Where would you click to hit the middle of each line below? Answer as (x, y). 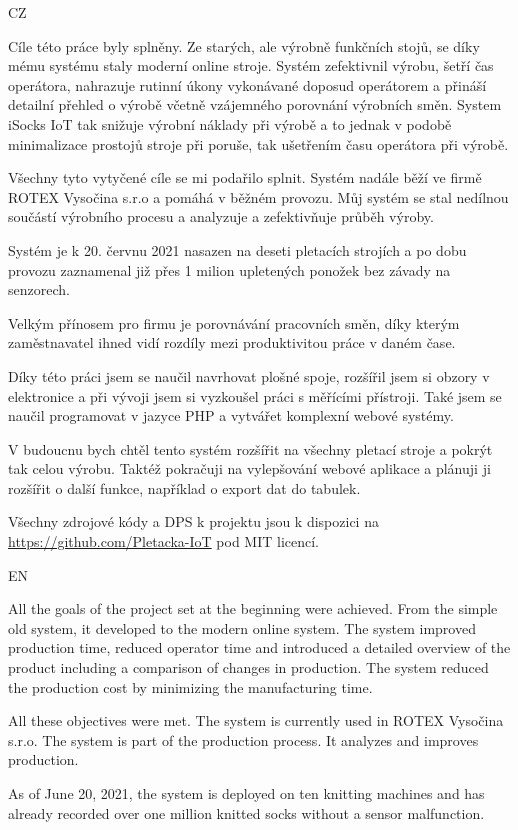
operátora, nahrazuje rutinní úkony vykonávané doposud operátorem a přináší (247, 84)
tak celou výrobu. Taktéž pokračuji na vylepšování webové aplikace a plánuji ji (249, 468)
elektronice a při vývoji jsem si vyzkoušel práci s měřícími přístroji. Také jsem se (255, 395)
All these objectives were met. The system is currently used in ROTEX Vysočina (256, 720)
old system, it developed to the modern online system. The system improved (242, 627)
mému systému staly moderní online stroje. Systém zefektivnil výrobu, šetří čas (251, 65)
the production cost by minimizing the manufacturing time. (190, 686)
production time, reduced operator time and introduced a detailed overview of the (259, 647)
